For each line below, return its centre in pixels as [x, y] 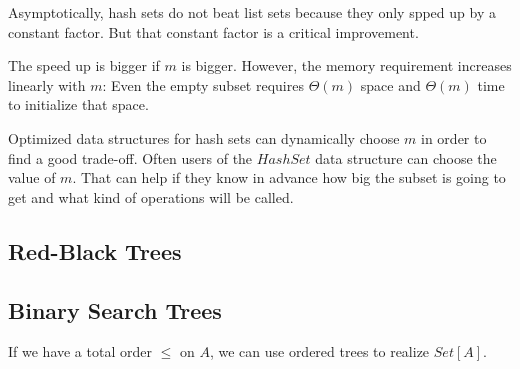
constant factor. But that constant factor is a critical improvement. [213, 31]
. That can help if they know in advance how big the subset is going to [289, 177]
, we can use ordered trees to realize [319, 351]
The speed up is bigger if [84, 65]
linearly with [47, 84]
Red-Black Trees [95, 250]
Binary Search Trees [115, 309]
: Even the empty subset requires [203, 84]
